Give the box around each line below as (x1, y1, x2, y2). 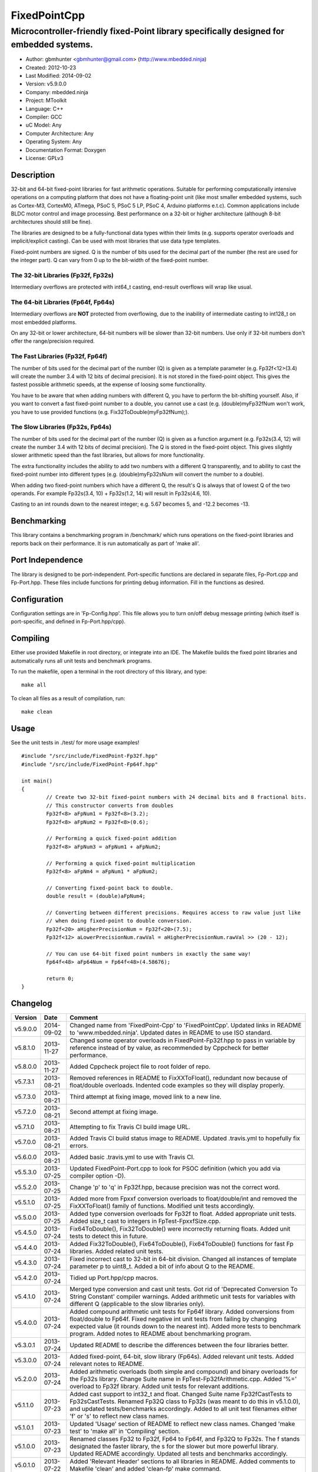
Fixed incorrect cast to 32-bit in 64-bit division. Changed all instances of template (69, 1255, 297, 1263)
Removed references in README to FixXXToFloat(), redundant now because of (69, 1074, 288, 1082)
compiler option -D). (69, 1172, 126, 1180)
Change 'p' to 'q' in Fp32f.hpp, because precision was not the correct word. (69, 1183, 280, 1192)
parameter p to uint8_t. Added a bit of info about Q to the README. (69, 1262, 255, 1271)
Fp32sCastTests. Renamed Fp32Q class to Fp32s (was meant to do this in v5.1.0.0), (69, 1397, 300, 1405)
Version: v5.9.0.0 (25, 80, 67, 88)
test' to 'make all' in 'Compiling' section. (69, 1427, 181, 1435)
